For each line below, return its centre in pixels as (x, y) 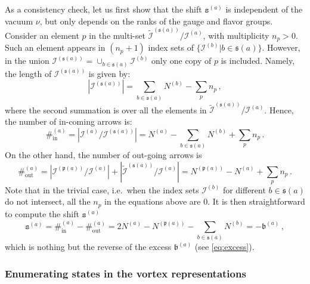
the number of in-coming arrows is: (69, 121)
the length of (28, 73)
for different (244, 189)
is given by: (109, 73)
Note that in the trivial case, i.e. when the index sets (102, 189)
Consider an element (42, 35)
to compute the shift (42, 213)
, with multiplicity (236, 35)
